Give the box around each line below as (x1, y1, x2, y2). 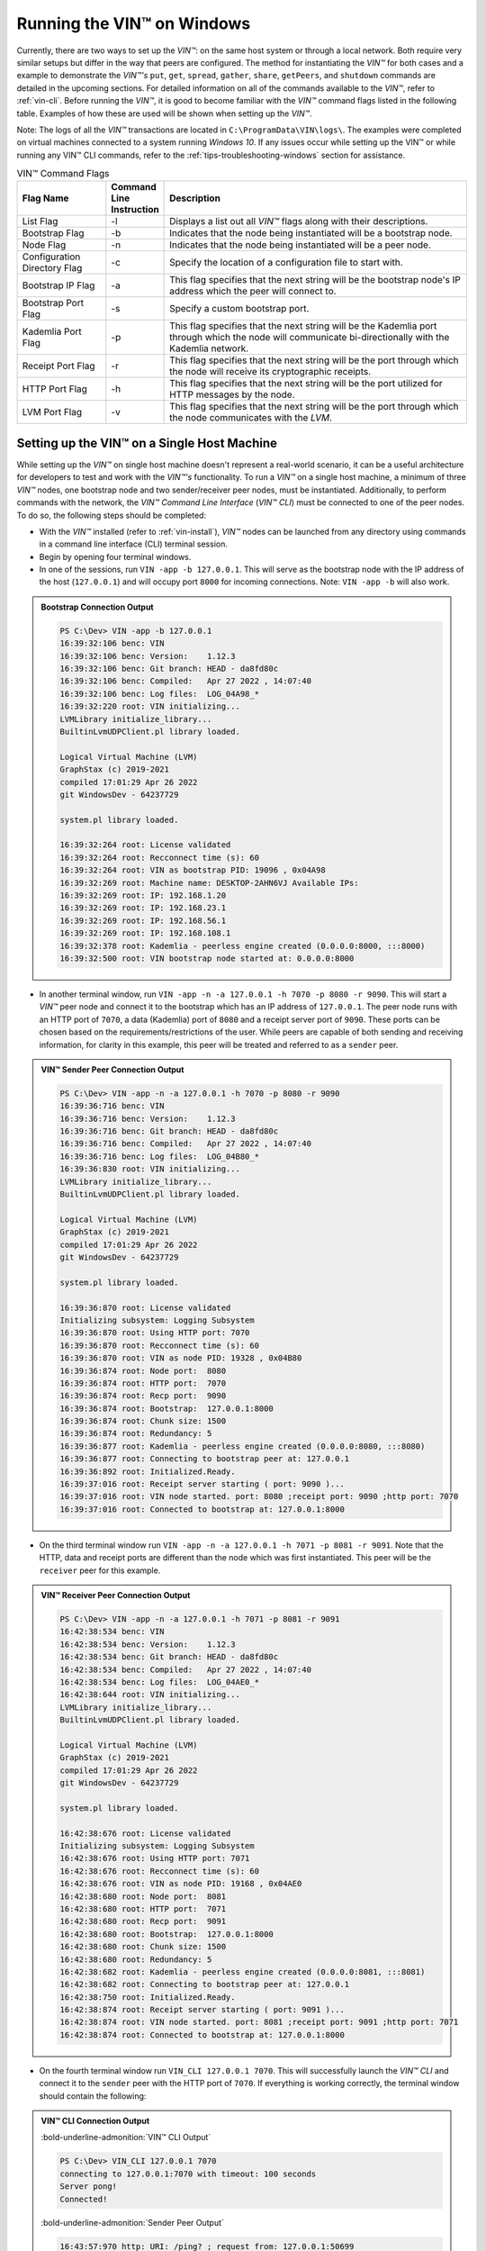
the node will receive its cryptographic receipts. (169, 366, 372, 378)
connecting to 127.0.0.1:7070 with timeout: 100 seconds (59, 2168, 317, 2179)
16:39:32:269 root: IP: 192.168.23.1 (59, 903, 227, 913)
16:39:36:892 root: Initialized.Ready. (59, 1466, 236, 1477)
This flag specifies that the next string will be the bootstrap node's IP (169, 274, 461, 286)
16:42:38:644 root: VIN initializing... (59, 1689, 240, 1700)
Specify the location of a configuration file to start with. (169, 257, 404, 269)
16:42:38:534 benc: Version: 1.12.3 (59, 1639, 236, 1650)
